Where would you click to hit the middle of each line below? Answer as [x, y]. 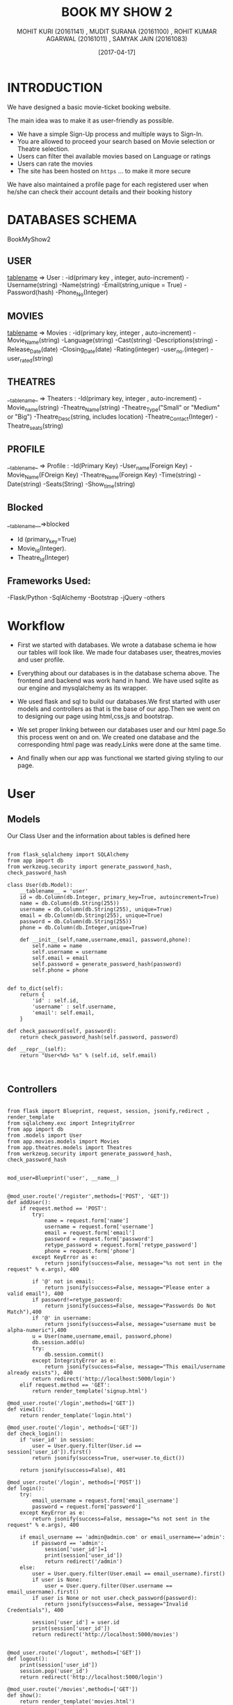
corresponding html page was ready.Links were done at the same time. [119, 744]
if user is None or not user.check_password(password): [115, 1598]
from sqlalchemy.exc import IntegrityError [71, 1123]
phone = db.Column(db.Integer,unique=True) [84, 928]
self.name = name [57, 946]
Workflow [36, 626]
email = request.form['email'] [90, 1233]
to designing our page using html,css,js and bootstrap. [95, 717]
